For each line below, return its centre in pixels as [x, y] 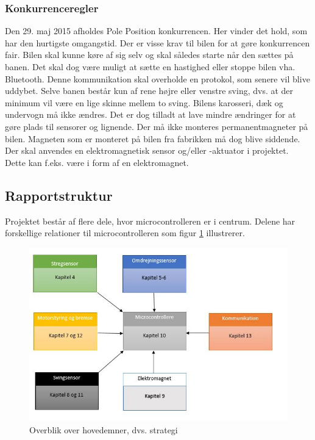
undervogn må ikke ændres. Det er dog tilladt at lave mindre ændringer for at [150, 114]
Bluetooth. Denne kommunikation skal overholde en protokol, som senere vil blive [157, 78]
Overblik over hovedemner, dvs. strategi [104, 429]
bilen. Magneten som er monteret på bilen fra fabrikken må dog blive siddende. [153, 138]
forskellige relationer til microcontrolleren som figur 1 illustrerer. [125, 233]
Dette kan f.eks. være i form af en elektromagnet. [97, 162]
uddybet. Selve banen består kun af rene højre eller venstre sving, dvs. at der [149, 91]
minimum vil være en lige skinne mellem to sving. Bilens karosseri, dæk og [144, 102]
